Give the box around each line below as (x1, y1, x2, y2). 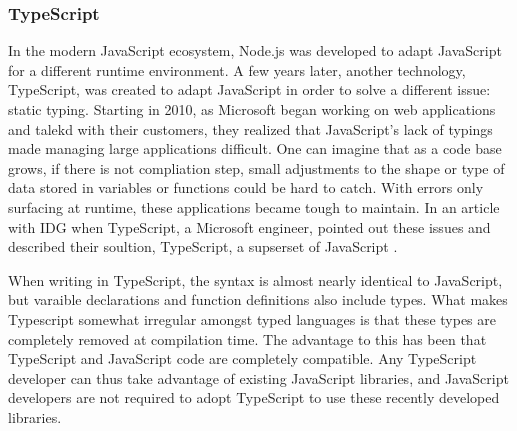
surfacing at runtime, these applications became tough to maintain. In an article (8, 196, 500, 217)
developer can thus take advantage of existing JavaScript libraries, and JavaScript (8, 367, 509, 388)
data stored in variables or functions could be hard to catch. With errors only (8, 177, 484, 198)
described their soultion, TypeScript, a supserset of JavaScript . (8, 236, 398, 257)
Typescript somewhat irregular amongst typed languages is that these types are (8, 308, 496, 329)
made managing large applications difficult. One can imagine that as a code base (8, 138, 502, 159)
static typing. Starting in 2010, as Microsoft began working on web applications (8, 99, 496, 119)
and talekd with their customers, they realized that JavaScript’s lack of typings (8, 118, 493, 139)
